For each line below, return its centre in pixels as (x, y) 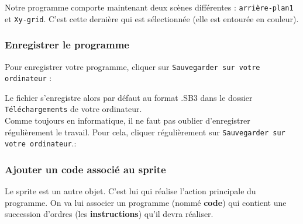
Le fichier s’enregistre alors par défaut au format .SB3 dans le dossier (129, 97)
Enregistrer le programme (67, 45)
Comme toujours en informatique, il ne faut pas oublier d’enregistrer (128, 120)
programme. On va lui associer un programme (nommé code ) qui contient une (146, 202)
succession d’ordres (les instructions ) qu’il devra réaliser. (109, 214)
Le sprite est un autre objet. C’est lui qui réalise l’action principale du (130, 191)
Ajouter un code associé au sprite (85, 169)
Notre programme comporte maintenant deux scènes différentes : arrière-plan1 (149, 7)
